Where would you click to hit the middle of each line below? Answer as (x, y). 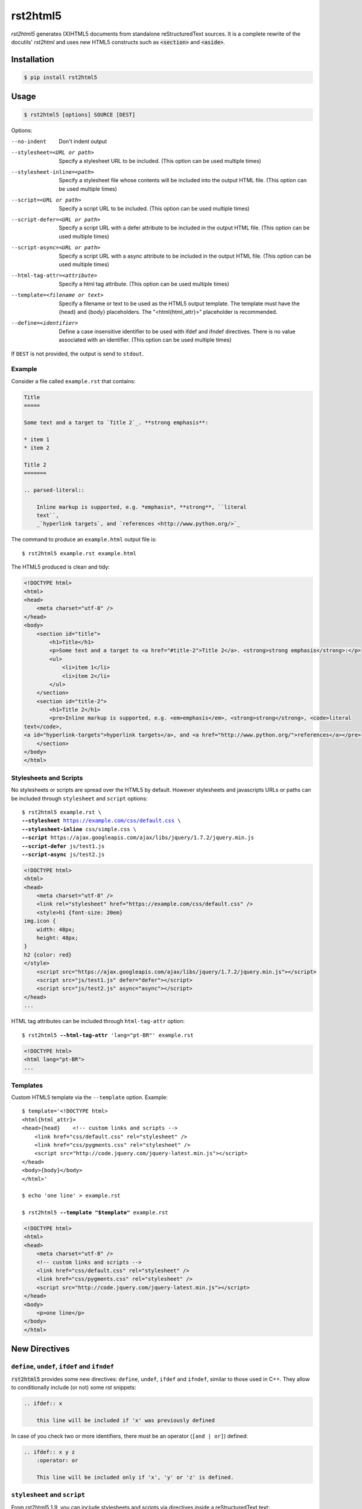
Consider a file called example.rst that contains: (73, 381)
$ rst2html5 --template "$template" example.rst (95, 1213)
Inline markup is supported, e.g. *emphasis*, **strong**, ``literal (141, 507)
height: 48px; (57, 938)
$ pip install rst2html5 (61, 77)
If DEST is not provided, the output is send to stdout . (78, 354)
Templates (27, 1085)
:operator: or (57, 1460)
